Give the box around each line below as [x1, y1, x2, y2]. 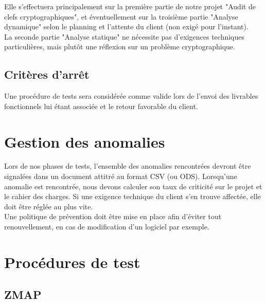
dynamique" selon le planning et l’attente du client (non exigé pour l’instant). [4, 21, 249, 32]
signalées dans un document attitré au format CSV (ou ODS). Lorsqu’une [4, 171, 237, 182]
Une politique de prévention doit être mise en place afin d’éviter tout [4, 211, 222, 222]
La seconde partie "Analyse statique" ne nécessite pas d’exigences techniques [4, 31, 245, 42]
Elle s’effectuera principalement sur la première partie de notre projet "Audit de [4, 1, 256, 11]
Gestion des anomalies [4, 131, 165, 152]
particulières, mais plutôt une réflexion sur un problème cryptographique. [4, 41, 235, 52]
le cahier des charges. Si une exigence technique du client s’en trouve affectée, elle [4, 191, 261, 202]
